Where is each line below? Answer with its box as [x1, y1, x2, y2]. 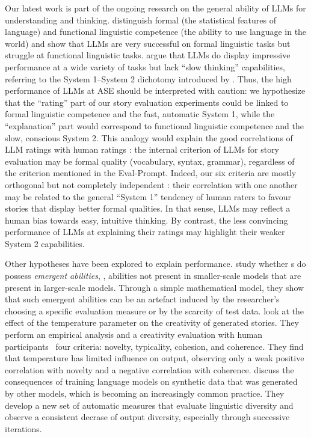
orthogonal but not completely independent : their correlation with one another [5, 178, 298, 191]
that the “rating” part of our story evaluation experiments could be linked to [5, 96, 289, 108]
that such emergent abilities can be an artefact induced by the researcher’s [5, 293, 280, 305]
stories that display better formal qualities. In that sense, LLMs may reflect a [5, 202, 291, 215]
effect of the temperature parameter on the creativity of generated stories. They [5, 316, 299, 329]
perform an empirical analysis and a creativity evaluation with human [5, 328, 263, 341]
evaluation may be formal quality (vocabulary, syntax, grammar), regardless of [5, 154, 295, 167]
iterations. [5, 422, 42, 435]
